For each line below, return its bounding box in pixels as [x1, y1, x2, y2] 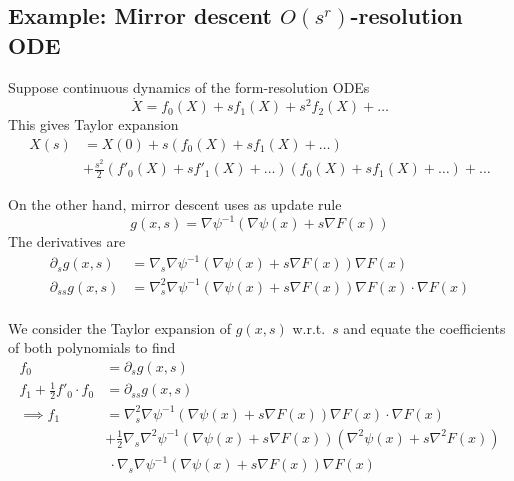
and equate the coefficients [343, 317, 506, 338]
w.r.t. [292, 317, 326, 338]
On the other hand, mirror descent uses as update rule [8, 193, 342, 214]
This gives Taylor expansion [8, 114, 179, 135]
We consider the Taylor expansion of [8, 317, 232, 338]
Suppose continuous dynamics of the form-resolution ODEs [8, 76, 370, 97]
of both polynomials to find [8, 337, 176, 358]
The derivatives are [8, 231, 126, 252]
